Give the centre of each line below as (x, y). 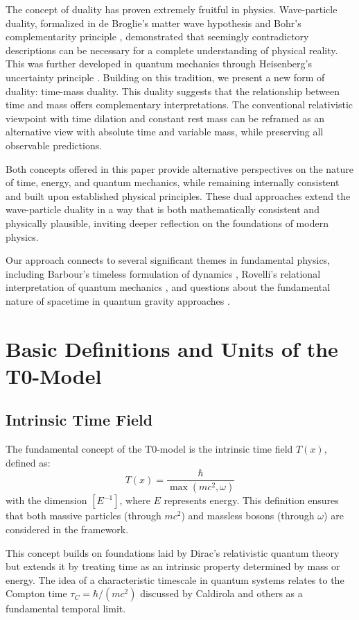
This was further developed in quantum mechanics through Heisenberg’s (159, 64)
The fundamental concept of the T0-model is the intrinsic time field (149, 449)
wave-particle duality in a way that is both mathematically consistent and (163, 209)
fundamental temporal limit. (66, 609)
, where (135, 500)
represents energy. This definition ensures (251, 500)
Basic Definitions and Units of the (172, 348)
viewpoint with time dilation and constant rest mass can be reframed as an (165, 118)
